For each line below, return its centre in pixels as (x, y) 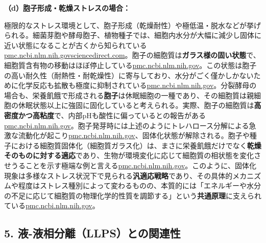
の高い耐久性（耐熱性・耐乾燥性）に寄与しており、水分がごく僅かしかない (129, 75)
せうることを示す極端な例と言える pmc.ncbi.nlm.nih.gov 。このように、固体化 (130, 165)
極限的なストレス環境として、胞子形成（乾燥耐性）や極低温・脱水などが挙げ (132, 25)
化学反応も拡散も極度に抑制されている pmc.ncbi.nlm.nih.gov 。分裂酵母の (137, 85)
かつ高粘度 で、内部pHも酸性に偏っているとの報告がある (112, 115)
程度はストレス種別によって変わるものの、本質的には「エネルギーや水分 (139, 185)
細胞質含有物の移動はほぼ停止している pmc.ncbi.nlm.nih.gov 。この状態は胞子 (130, 65)
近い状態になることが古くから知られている (76, 45)
